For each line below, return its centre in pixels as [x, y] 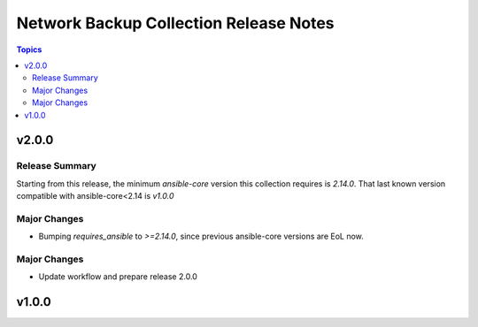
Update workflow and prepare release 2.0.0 [118, 277]
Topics [29, 49]
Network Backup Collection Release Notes [176, 23]
